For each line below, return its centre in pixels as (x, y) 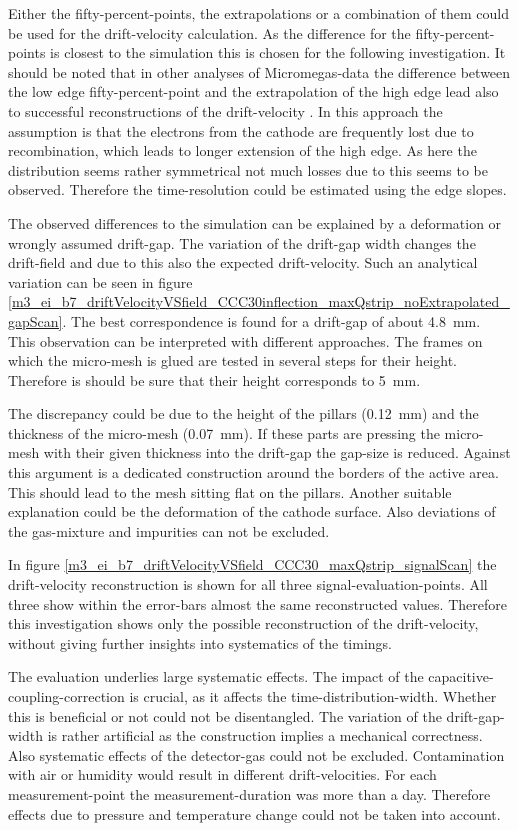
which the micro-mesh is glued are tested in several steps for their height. (232, 360)
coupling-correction (66, 696)
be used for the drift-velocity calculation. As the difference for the (209, 32)
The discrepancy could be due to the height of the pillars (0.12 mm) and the (243, 413)
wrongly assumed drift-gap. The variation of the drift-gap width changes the (242, 242)
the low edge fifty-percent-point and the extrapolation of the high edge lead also (253, 91)
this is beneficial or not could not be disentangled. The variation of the (225, 715)
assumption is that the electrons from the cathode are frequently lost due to (241, 130)
